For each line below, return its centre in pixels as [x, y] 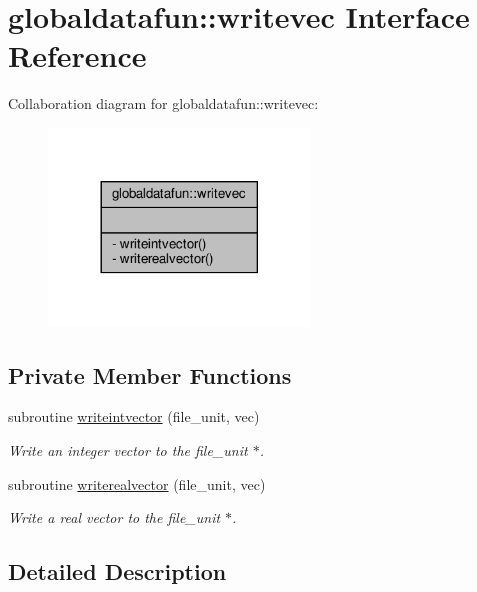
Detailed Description [117, 571]
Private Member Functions [150, 374]
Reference [77, 55]
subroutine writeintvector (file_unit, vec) [134, 416]
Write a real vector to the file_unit [114, 517]
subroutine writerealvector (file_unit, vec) [137, 483]
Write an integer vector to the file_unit [128, 450]
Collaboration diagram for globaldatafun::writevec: [163, 103]
